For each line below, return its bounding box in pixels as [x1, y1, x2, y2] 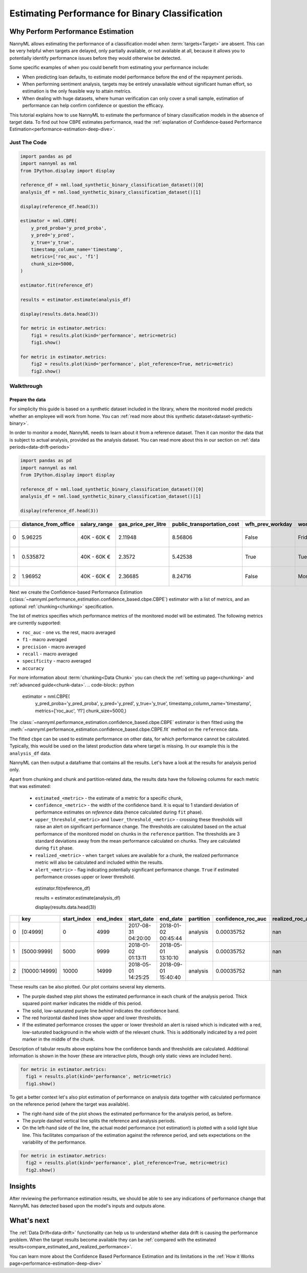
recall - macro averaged [22, 650, 78, 657]
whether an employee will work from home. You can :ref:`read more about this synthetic [9, 413, 195, 419]
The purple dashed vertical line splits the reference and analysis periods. [22, 1117, 176, 1124]
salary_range [80, 520, 113, 528]
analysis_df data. [9, 750, 51, 756]
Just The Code [9, 139, 47, 146]
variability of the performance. [22, 1139, 86, 1146]
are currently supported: [9, 620, 61, 626]
